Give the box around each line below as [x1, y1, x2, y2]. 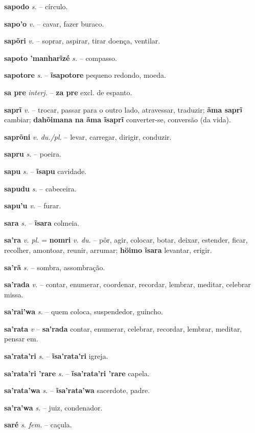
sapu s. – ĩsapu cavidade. [4, 165, 87, 176]
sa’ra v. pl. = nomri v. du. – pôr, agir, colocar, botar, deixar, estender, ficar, [4, 234, 248, 245]
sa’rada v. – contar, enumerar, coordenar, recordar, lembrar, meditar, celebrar [4, 279, 251, 290]
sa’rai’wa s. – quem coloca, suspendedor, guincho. [4, 306, 163, 317]
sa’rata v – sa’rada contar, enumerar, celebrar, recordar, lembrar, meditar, [4, 323, 242, 334]
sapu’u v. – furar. [4, 200, 61, 211]
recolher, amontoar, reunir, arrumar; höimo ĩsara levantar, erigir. [4, 244, 212, 255]
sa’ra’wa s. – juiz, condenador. [4, 402, 103, 413]
